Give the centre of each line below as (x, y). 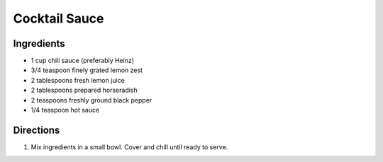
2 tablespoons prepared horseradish (84, 90)
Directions (37, 130)
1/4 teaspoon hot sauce (65, 110)
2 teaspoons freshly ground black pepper (91, 100)
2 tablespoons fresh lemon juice (78, 80)
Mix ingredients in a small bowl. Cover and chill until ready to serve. (129, 147)
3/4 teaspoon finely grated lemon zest (87, 70)
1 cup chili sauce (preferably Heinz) (83, 61)
